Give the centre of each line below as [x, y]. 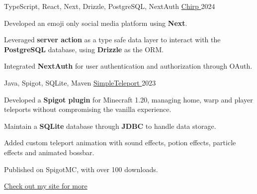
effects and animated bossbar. [49, 152]
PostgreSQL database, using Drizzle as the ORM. [84, 49]
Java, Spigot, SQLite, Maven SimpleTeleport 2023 [80, 82]
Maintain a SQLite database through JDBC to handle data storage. [110, 126]
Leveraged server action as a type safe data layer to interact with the [112, 40]
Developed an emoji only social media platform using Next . [96, 23]
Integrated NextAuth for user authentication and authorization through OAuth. [128, 66]
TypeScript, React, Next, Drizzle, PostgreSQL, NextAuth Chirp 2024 [110, 6]
